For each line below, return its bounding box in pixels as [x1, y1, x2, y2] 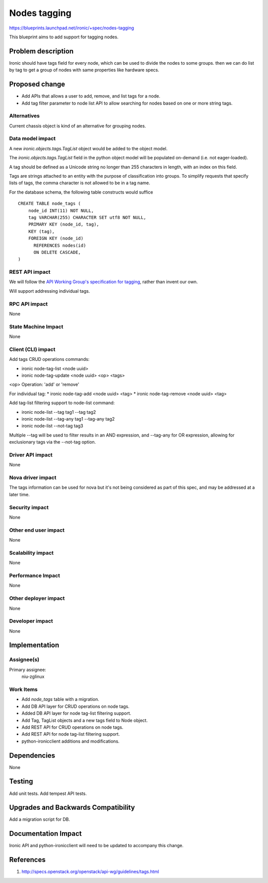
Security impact [9, 504, 49, 511]
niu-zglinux [21, 673, 45, 679]
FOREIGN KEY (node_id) [28, 235, 84, 241]
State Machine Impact [9, 323, 64, 330]
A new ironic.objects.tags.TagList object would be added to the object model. [9, 145, 168, 151]
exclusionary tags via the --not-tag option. [9, 439, 96, 445]
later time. [9, 491, 30, 497]
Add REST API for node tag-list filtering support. [21, 731, 120, 737]
